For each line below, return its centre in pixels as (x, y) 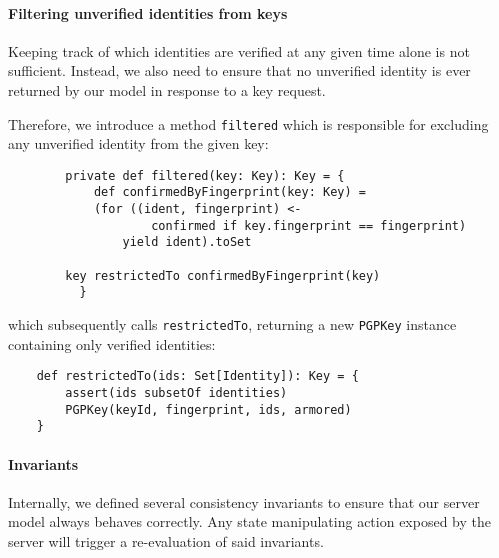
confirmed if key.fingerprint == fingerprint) (309, 225)
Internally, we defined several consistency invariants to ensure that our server (244, 501)
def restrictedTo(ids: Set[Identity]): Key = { (197, 376)
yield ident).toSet (187, 242)
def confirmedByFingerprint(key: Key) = (229, 192)
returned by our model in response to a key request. (167, 89)
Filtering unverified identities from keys (148, 12)
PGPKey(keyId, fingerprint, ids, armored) (208, 409)
